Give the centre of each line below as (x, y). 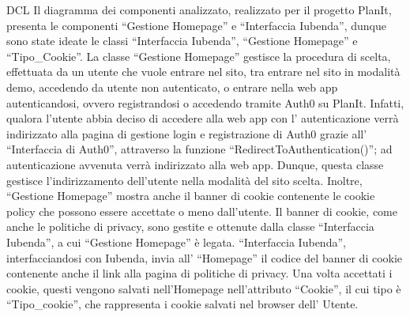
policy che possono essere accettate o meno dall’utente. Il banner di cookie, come (202, 211)
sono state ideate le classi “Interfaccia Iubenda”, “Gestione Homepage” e (182, 41)
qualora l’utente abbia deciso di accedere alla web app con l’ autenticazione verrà (203, 118)
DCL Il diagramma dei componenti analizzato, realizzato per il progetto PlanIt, (199, 9)
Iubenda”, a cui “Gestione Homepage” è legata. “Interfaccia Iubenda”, (176, 242)
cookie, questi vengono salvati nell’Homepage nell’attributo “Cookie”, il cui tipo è (204, 288)
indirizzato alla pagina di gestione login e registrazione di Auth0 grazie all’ (187, 133)
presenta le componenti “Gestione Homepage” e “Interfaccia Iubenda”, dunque (196, 25)
